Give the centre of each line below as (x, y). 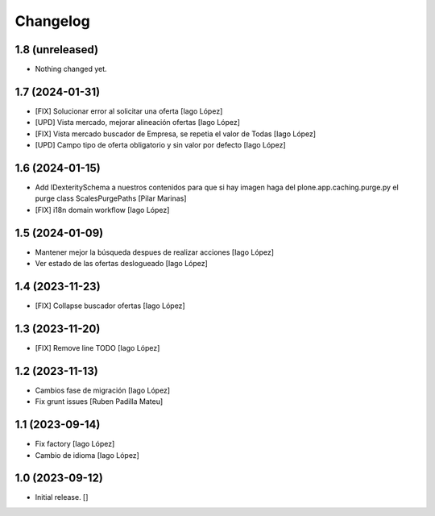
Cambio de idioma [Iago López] (87, 455)
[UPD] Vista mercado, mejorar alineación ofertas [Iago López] (138, 123)
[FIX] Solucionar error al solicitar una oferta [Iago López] (129, 111)
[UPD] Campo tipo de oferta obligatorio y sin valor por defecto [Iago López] (160, 145)
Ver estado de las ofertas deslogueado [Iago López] (122, 264)
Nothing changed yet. (71, 69)
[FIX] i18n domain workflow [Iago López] (102, 210)
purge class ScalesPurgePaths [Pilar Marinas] (111, 198)
